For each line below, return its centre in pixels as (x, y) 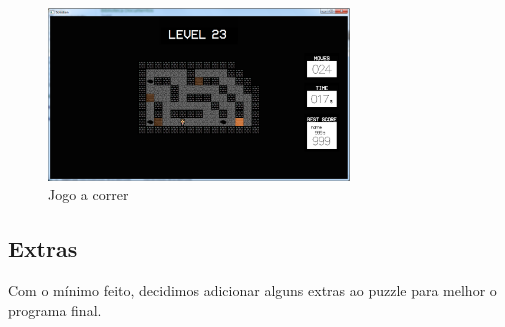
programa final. (55, 309)
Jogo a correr (88, 194)
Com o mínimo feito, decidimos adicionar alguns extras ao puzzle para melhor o (252, 290)
